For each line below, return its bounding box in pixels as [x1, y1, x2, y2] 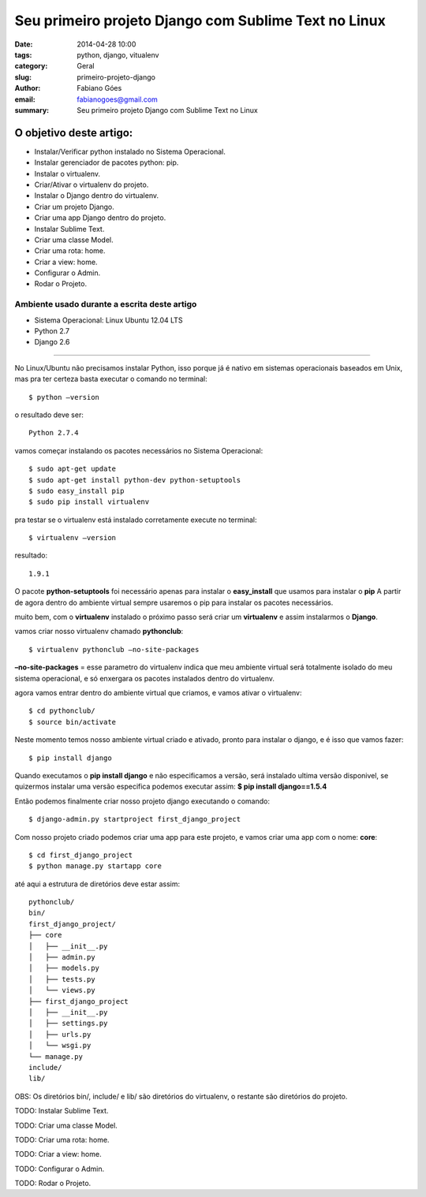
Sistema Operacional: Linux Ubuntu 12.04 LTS [34, 315, 183, 325]
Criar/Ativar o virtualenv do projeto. [34, 180, 149, 189]
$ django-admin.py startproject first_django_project [28, 815, 241, 824]
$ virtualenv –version [28, 533, 117, 543]
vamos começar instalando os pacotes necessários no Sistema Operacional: [14, 446, 263, 455]
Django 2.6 [34, 337, 70, 347]
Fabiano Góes [77, 84, 122, 93]
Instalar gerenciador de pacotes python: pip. [34, 158, 179, 167]
